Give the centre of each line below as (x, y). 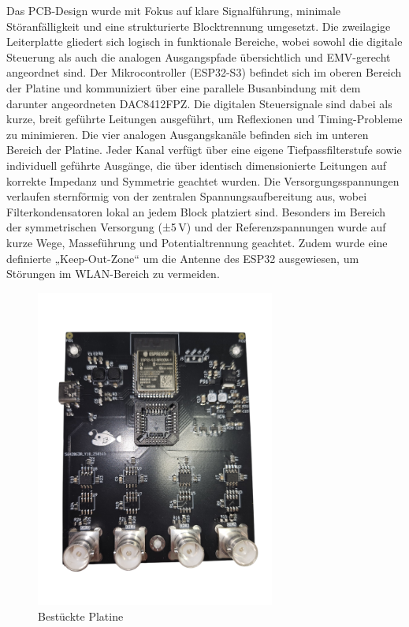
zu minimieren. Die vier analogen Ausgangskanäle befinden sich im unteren (188, 134)
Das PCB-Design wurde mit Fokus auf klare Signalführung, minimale (174, 10)
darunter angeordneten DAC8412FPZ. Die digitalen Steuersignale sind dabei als (199, 103)
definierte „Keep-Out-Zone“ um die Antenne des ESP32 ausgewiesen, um (183, 258)
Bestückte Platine (81, 616)
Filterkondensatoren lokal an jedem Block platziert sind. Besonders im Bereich (196, 211)
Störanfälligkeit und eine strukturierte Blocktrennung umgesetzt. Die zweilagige (199, 26)
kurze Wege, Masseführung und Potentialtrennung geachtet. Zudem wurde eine (197, 242)
